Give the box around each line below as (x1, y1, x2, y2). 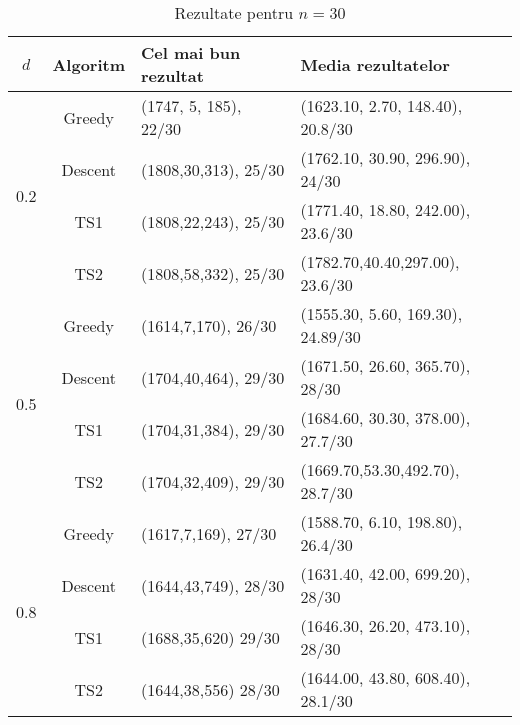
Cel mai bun (141, 41, 241, 64)
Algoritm (52, 52, 126, 76)
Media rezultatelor (300, 52, 450, 76)
